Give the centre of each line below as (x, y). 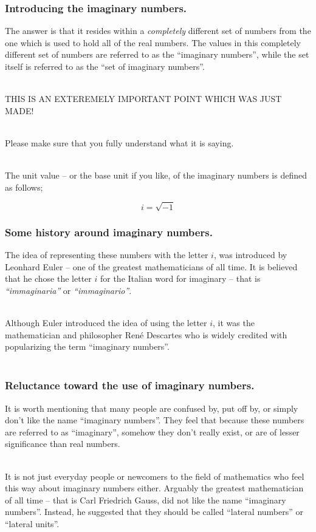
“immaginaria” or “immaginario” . (68, 290)
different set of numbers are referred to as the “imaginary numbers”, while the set (157, 54)
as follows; (24, 187)
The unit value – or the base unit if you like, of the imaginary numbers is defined (156, 175)
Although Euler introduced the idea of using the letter (106, 323)
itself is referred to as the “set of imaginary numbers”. (105, 66)
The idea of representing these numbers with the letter (107, 255)
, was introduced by (250, 255)
